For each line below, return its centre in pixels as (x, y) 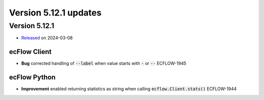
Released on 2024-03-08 (47, 38)
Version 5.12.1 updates (55, 13)
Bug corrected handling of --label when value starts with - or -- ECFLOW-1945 (104, 64)
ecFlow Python (32, 77)
